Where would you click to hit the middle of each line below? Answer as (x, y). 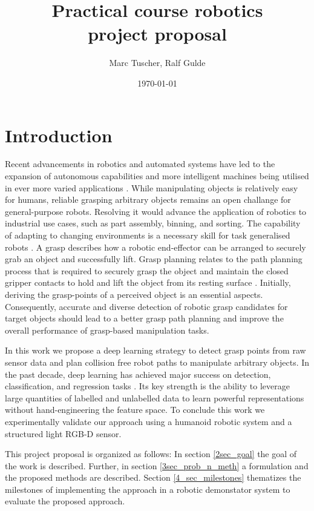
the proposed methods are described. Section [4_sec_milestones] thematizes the (153, 477)
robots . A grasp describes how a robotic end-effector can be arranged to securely (155, 247)
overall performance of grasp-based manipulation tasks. (107, 330)
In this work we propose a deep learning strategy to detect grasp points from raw (155, 350)
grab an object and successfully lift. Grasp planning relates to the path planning (154, 259)
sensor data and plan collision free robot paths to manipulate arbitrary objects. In (157, 362)
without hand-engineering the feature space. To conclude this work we (135, 410)
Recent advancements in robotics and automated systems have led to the (140, 164)
